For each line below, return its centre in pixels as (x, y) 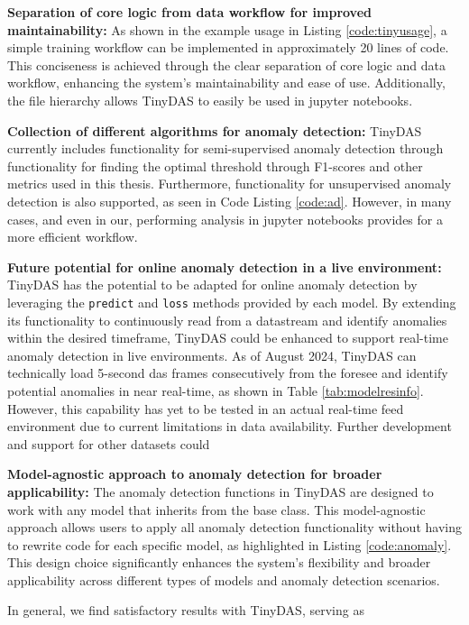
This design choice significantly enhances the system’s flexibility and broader (219, 562)
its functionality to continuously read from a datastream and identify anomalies (227, 320)
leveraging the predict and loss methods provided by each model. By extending (232, 302)
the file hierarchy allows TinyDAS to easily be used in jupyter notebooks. (210, 100)
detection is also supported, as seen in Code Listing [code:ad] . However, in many (230, 201)
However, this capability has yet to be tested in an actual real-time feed (206, 408)
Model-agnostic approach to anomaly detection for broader (195, 474)
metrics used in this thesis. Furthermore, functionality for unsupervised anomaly (230, 184)
